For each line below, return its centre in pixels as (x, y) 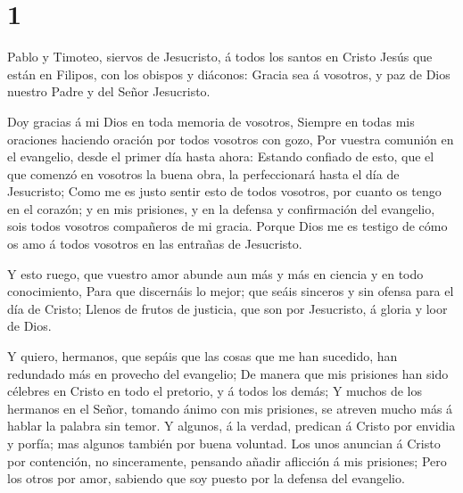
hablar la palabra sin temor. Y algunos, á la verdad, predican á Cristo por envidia (231, 426)
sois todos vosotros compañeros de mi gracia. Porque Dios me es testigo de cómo (227, 226)
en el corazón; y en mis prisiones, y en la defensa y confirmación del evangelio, (221, 208)
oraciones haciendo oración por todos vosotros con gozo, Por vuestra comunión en (231, 139)
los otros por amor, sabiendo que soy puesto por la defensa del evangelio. (206, 478)
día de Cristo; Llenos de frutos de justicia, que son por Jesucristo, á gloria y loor (227, 308)
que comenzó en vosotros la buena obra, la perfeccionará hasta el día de (203, 173)
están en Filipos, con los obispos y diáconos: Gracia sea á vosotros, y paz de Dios (229, 74)
